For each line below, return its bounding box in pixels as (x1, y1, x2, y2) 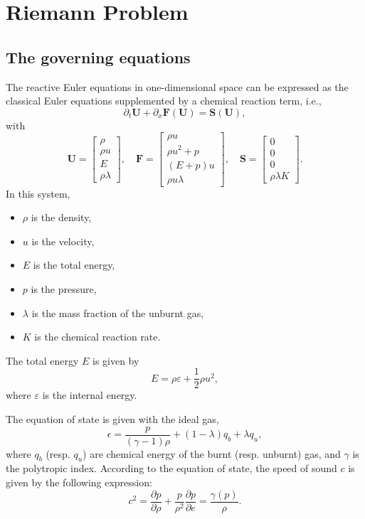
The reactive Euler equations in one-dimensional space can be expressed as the (6, 79, 349, 94)
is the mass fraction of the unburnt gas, (31, 305, 204, 320)
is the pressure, (31, 281, 97, 296)
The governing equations (6, 46, 191, 68)
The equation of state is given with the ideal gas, (6, 411, 219, 426)
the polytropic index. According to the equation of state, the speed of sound (6, 461, 337, 476)
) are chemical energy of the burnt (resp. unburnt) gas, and (83, 446, 341, 461)
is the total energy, (33, 257, 115, 272)
